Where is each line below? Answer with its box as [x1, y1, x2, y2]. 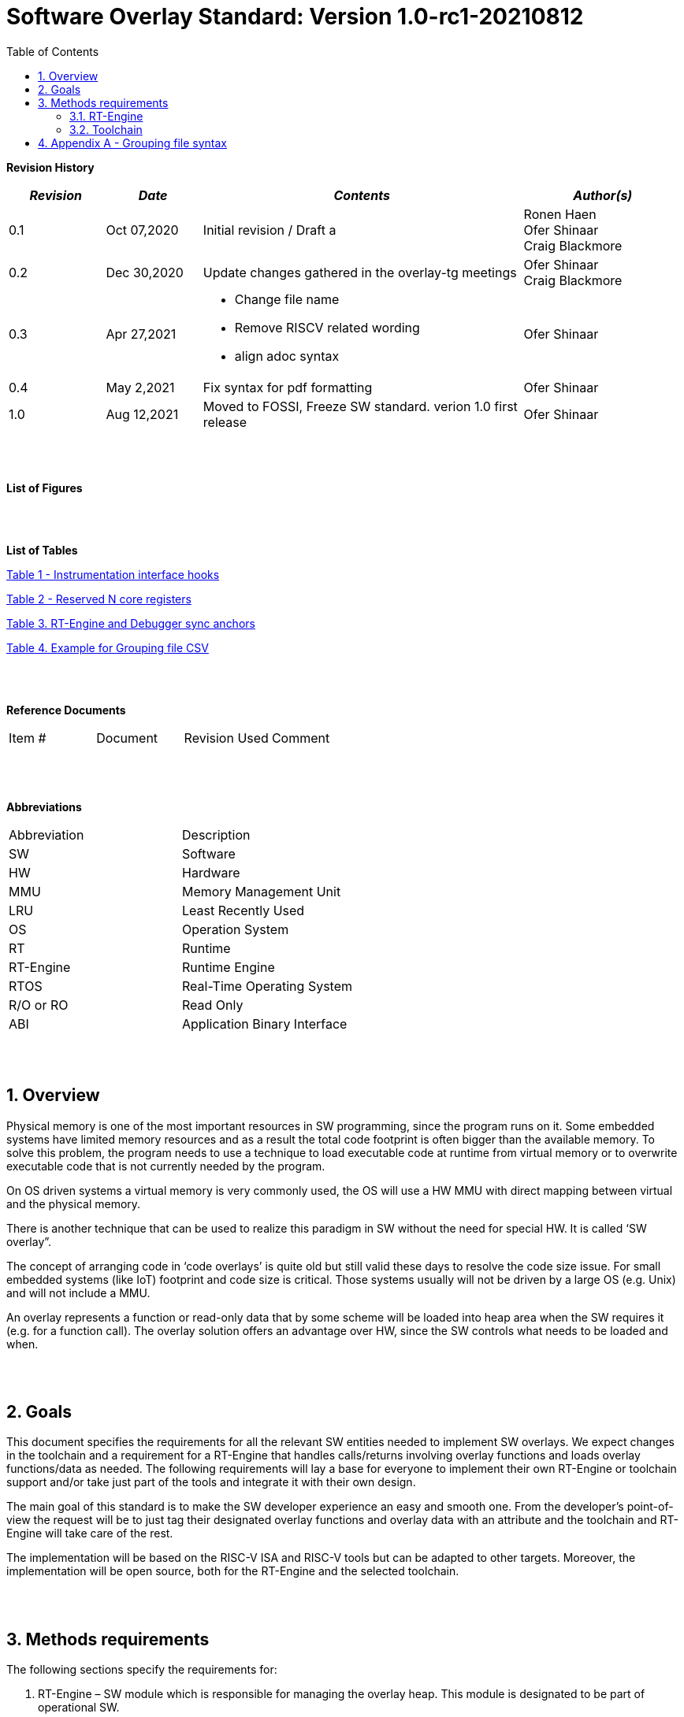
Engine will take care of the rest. [6, 1526, 173, 1541]
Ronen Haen [523, 206, 597, 222]
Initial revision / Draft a [203, 221, 336, 238]
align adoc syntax [234, 347, 340, 364]
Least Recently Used [182, 902, 305, 918]
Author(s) [573, 187, 633, 203]
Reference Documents [6, 703, 126, 717]
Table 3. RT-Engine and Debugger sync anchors [6, 616, 255, 630]
